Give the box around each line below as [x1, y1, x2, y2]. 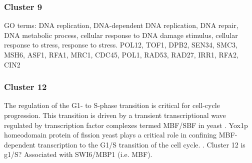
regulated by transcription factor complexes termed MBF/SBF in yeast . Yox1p [4, 119, 248, 130]
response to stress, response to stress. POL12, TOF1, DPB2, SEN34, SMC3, [4, 39, 237, 50]
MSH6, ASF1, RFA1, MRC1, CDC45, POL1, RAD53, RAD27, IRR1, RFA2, [4, 49, 238, 59]
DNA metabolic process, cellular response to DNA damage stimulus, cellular [4, 29, 238, 40]
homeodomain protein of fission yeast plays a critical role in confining [4, 129, 217, 140]
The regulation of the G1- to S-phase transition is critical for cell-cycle [4, 100, 220, 110]
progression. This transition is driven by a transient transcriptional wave [4, 110, 226, 120]
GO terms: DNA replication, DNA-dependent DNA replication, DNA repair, [4, 20, 238, 30]
